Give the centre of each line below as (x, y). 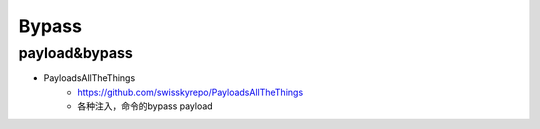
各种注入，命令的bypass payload (145, 106)
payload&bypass (76, 53)
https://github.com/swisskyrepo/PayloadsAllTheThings (190, 92)
